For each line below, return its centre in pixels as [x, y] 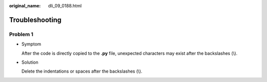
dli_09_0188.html [65, 6]
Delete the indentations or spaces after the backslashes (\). [82, 71]
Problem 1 [21, 34]
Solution [30, 62]
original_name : [25, 6]
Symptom [31, 44]
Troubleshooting [35, 20]
